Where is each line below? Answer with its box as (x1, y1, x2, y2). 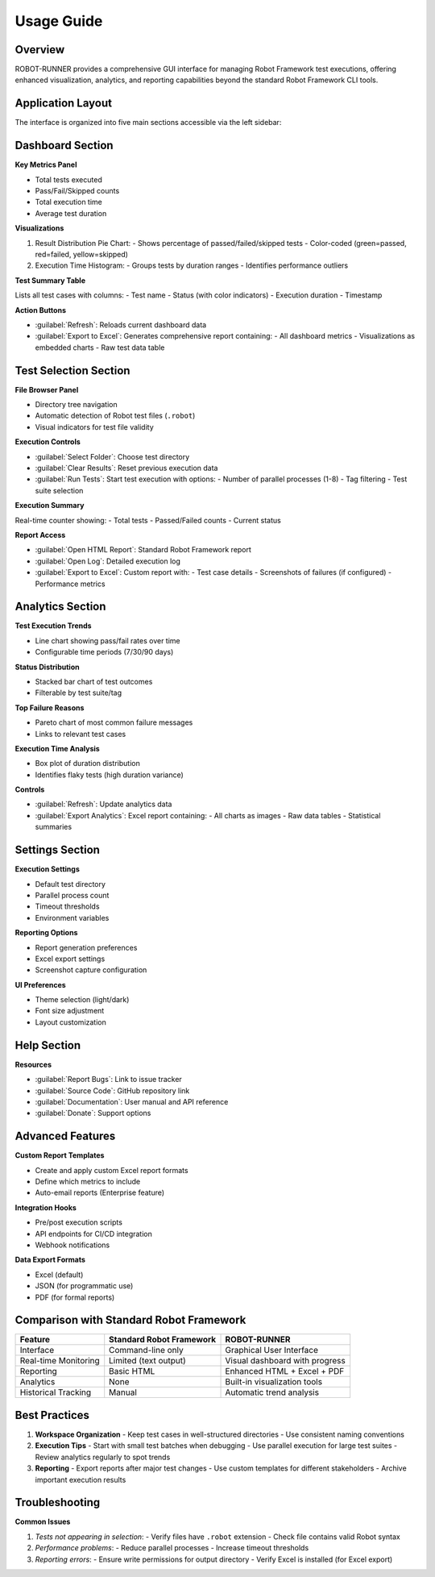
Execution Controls (14, 437, 81, 447)
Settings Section (14, 843, 101, 857)
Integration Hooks (14, 1202, 77, 1213)
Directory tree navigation (35, 400, 118, 410)
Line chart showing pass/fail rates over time (35, 635, 180, 645)
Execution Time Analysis (14, 743, 100, 753)
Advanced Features (14, 1130, 116, 1143)
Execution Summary (14, 501, 85, 510)
